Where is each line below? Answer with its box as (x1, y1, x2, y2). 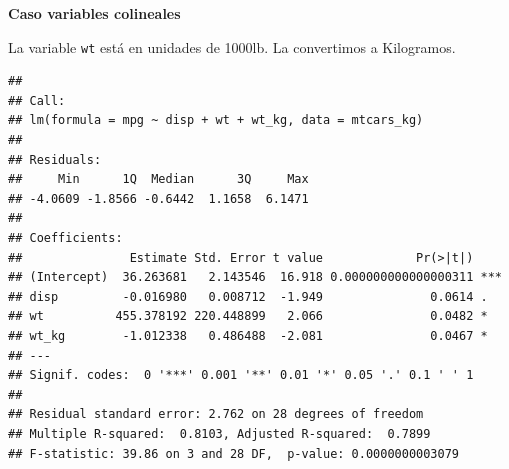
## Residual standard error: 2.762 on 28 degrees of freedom (8, 407, 424, 422)
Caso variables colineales (8, 3, 181, 23)
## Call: (8, 93, 66, 108)
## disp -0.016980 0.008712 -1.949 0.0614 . (8, 289, 488, 304)
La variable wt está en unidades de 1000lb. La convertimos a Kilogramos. (8, 36, 456, 57)
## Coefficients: (8, 231, 123, 245)
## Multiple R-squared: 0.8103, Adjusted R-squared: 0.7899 (8, 426, 431, 441)
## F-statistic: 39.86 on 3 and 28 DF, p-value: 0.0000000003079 (8, 446, 460, 461)
